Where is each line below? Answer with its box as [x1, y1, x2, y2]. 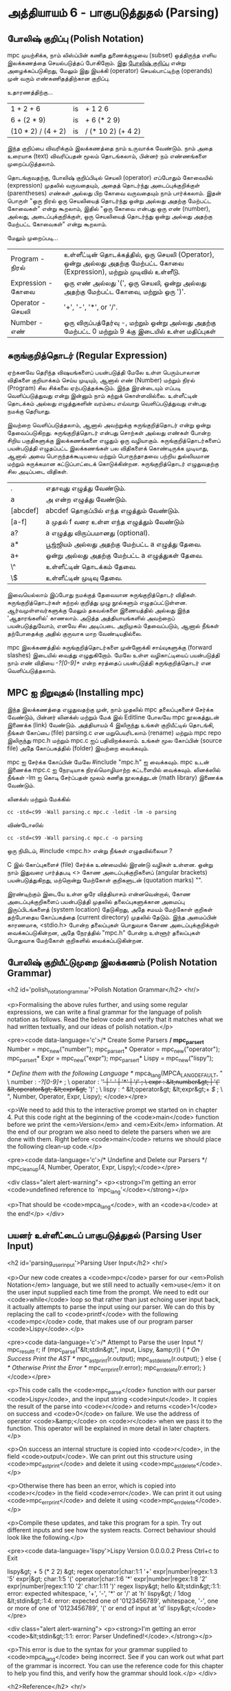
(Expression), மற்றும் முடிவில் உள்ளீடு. [63, 267, 180, 277]
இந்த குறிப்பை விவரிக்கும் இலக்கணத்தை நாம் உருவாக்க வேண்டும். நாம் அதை [7, 144, 213, 152]
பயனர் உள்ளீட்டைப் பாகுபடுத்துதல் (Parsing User [7, 1230, 202, 1241]
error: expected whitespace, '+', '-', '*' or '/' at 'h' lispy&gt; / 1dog [7, 1590, 191, 1598]
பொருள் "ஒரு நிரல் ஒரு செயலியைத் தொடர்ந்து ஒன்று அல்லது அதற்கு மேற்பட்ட [7, 197, 212, 205]
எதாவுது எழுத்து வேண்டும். [45, 483, 126, 492]
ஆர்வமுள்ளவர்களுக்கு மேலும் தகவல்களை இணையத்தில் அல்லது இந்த [7, 606, 190, 614]
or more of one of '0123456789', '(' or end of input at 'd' [7, 1604, 166, 1612]
